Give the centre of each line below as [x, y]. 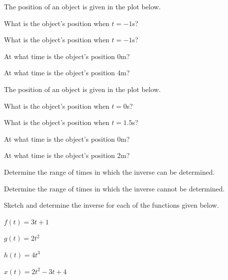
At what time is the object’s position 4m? [67, 73]
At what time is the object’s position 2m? [67, 155]
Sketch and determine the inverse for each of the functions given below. [112, 205]
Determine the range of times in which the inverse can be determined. [109, 171]
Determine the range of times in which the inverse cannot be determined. [114, 188]
